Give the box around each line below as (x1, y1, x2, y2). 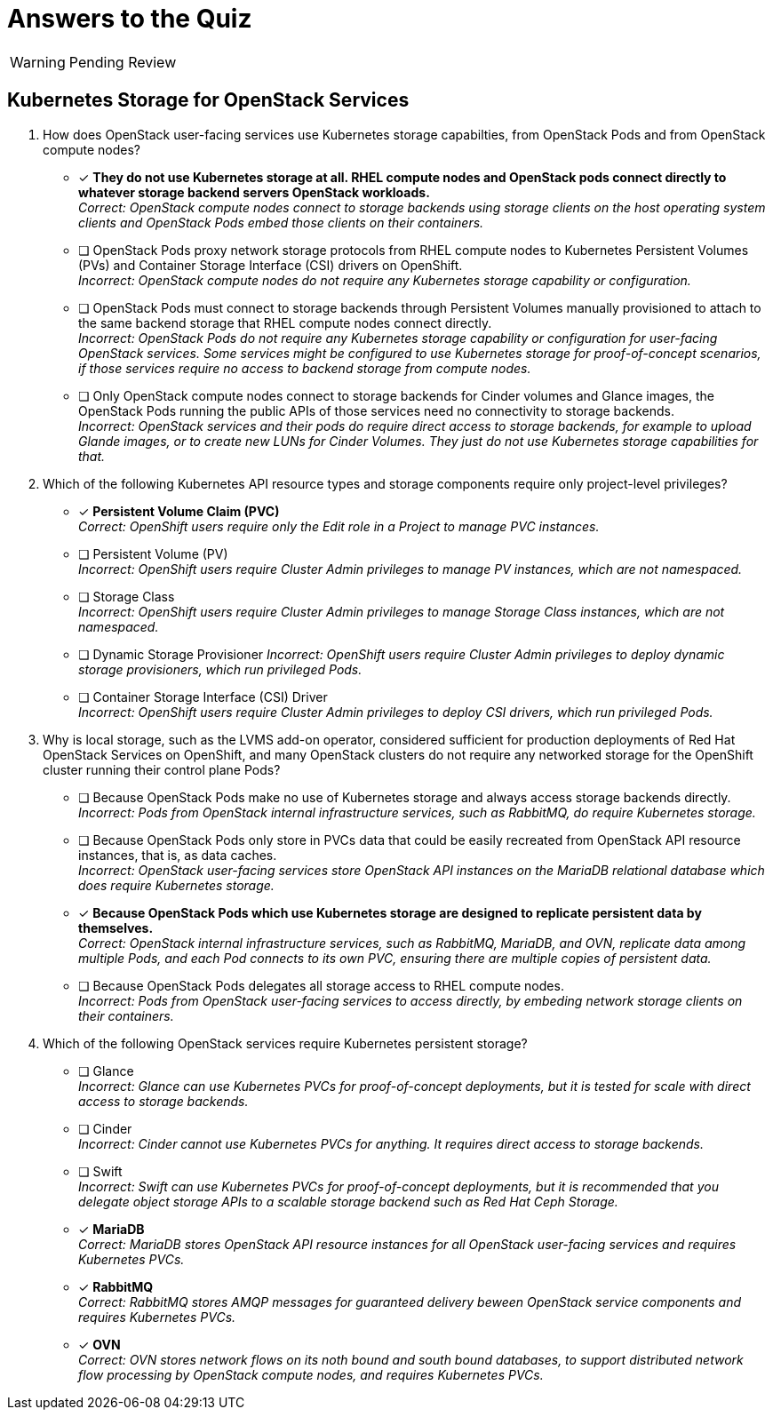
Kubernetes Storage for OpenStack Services (7, 89, 410, 112)
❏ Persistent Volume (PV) (78, 545, 228, 561)
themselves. (78, 919, 154, 935)
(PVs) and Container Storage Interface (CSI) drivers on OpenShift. (78, 257, 463, 273)
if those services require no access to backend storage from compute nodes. (78, 360, 531, 376)
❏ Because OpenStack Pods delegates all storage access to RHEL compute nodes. (78, 977, 564, 993)
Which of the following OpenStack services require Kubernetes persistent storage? (43, 1035, 528, 1051)
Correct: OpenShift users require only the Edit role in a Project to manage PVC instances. (78, 518, 600, 534)
